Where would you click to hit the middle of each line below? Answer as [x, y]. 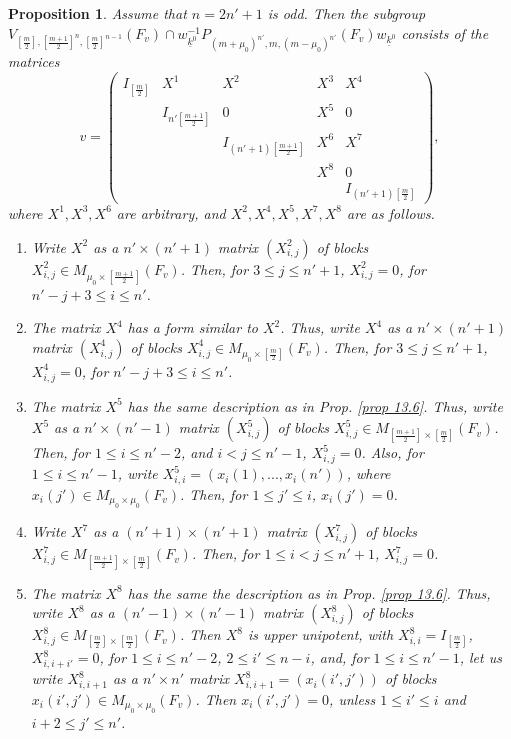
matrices [34, 61]
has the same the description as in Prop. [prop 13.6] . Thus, [309, 592]
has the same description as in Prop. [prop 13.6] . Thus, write [315, 405]
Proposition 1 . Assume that [97, 13]
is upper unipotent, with [320, 634]
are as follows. [391, 212]
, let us [480, 657]
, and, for [339, 657]
